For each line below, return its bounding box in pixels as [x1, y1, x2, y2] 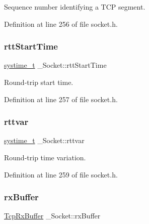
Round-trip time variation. [4, 152, 86, 162]
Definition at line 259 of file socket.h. [4, 169, 118, 180]
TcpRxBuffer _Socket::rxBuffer [4, 210, 101, 221]
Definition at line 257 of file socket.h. [4, 94, 118, 104]
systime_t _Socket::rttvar [4, 135, 85, 146]
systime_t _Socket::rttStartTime [4, 60, 107, 70]
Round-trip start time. [4, 77, 73, 87]
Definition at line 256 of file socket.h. [4, 18, 118, 29]
